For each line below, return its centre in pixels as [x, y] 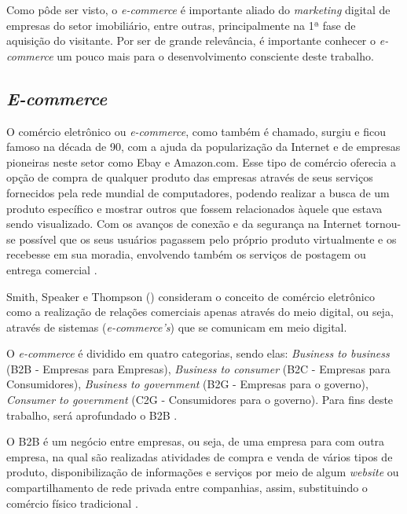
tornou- [383, 224]
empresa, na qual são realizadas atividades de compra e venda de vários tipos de [200, 456]
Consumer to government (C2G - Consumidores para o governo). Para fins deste [200, 400]
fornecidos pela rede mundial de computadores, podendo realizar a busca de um [198, 192]
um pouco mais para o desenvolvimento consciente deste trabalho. [215, 55]
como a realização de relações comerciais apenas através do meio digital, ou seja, [200, 312]
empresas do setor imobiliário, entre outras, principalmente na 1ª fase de [181, 25]
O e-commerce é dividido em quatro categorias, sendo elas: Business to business [198, 353]
